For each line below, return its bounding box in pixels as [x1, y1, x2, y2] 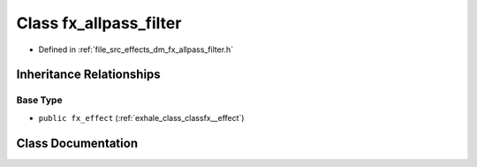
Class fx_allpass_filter [16, 13, 182, 33]
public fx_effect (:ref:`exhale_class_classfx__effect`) [38, 112, 245, 123]
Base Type [16, 94, 63, 106]
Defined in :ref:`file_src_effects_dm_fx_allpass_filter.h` [38, 44, 234, 55]
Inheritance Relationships [16, 67, 161, 82]
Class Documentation [16, 135, 139, 150]
